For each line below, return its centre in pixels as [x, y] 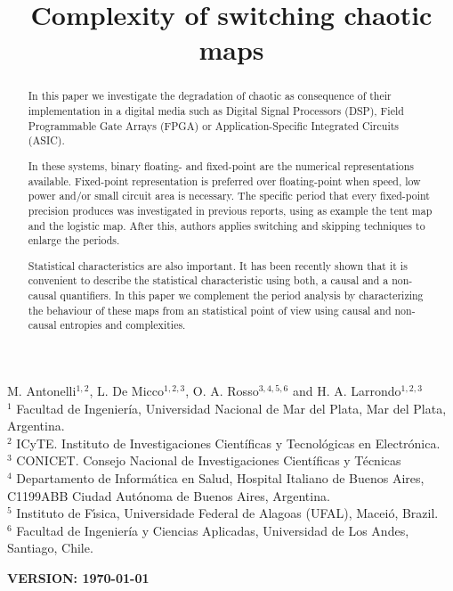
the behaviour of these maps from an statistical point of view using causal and [210, 310]
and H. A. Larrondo [347, 390]
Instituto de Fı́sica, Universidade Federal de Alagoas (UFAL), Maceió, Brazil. [227, 513]
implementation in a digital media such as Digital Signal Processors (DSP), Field [216, 111]
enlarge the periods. [74, 240]
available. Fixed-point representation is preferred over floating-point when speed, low [224, 181]
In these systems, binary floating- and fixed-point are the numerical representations [221, 165]
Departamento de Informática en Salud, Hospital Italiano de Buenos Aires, [220, 477]
